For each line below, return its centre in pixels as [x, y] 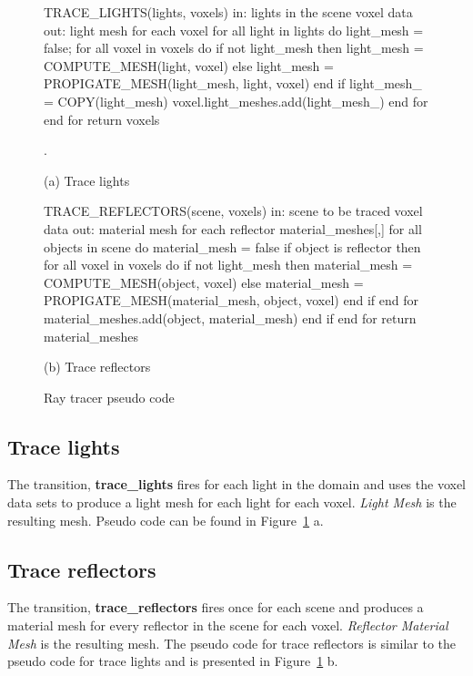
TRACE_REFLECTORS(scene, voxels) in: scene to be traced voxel [233, 211]
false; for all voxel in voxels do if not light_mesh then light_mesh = [234, 48]
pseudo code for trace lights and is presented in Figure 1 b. [173, 661]
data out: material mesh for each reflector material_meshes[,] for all [233, 228]
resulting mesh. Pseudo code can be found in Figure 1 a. [166, 520]
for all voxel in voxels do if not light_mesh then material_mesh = [228, 265]
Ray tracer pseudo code [109, 397]
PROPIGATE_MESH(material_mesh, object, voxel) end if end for [231, 300]
